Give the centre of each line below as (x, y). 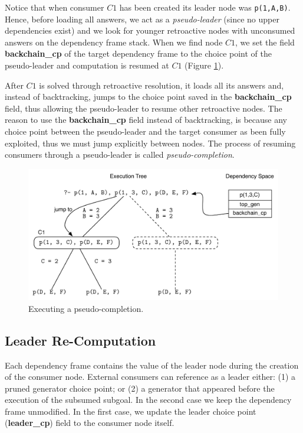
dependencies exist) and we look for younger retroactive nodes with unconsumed (150, 30)
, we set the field (265, 42)
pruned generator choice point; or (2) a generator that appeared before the (140, 388)
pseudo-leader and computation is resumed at (87, 65)
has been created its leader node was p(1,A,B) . (205, 7)
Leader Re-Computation (80, 340)
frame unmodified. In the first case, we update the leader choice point (131, 411)
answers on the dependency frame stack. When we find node (114, 42)
